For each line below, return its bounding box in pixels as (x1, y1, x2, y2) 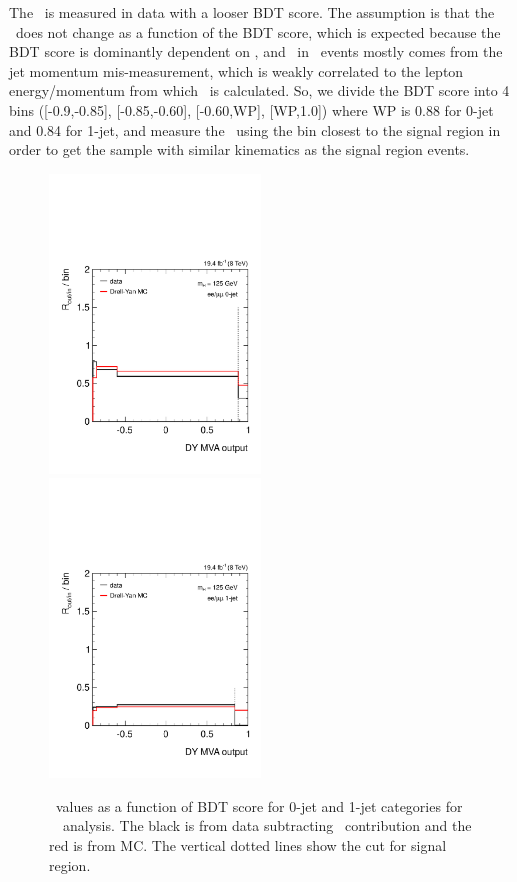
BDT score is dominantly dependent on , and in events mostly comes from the (9, 41, 503, 62)
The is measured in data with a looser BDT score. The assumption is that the (9, 2, 495, 22)
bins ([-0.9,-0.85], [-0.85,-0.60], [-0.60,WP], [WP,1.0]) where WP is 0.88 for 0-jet (9, 99, 494, 120)
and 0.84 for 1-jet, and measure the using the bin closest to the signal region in (9, 119, 501, 140)
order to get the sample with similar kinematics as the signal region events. (9, 139, 470, 160)
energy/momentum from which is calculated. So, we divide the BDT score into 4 (9, 80, 510, 101)
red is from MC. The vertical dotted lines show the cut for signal (49, 835, 447, 856)
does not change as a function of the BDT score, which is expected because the (15, 21, 501, 42)
